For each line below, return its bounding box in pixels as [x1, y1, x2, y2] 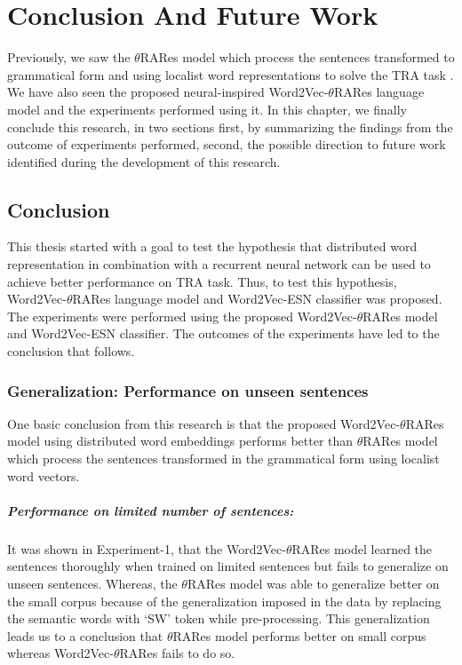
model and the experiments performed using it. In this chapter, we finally [7, 99, 407, 118]
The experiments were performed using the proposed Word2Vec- [7, 306, 357, 325]
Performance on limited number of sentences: [7, 501, 294, 519]
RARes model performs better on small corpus [172, 626, 426, 645]
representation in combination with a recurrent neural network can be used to [7, 255, 431, 273]
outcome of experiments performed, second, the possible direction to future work [7, 135, 446, 154]
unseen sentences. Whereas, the [7, 574, 178, 592]
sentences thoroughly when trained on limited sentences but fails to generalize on [7, 557, 449, 575]
